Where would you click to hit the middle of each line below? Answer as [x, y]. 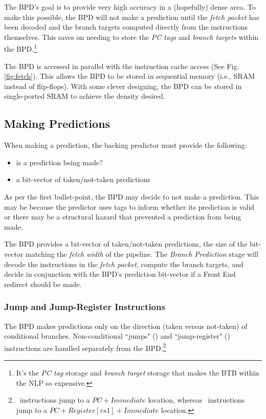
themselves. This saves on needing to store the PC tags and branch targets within [131, 37]
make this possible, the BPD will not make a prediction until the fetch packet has [132, 17]
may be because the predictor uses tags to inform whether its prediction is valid [129, 206]
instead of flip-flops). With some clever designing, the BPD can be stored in [123, 86]
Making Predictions [57, 124]
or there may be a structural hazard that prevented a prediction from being [123, 217]
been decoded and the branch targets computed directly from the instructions [126, 27]
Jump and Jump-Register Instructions [85, 307]
